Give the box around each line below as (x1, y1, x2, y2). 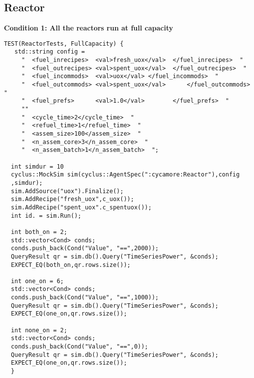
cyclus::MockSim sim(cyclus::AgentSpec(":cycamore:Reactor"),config (11, 171, 240, 178)
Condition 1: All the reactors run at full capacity (4, 23, 173, 33)
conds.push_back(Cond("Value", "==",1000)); (11, 294, 159, 301)
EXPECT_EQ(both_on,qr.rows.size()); (11, 261, 131, 268)
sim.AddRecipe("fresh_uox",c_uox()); (11, 196, 134, 203)
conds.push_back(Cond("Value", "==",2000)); (11, 245, 159, 252)
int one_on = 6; (11, 277, 64, 285)
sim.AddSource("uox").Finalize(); (11, 187, 124, 195)
